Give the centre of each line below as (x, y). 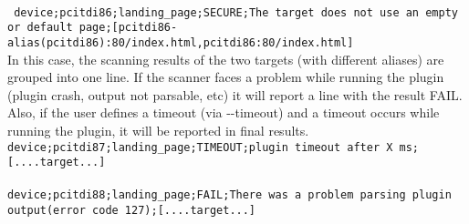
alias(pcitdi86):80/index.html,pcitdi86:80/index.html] (181, 42)
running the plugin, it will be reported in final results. (158, 130)
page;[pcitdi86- (128, 28)
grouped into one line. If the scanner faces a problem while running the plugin (226, 77)
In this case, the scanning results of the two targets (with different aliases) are (226, 59)
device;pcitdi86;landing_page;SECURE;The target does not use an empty (236, 12)
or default (40, 28)
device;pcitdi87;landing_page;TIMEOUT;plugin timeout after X (200, 147)
